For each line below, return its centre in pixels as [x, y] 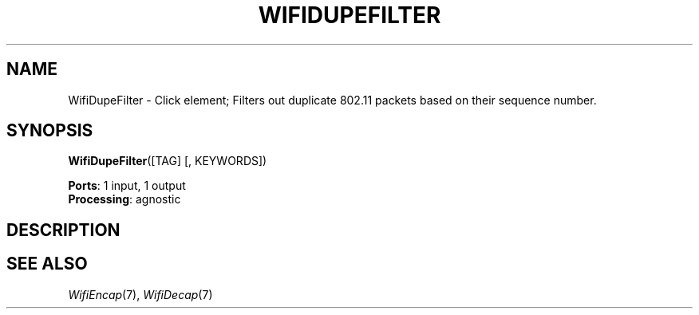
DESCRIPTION [63, 230]
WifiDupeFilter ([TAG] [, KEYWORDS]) [168, 161]
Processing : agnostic [124, 199]
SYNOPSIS [50, 131]
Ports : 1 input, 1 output [127, 186]
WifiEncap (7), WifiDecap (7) [140, 294]
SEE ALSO [47, 264]
